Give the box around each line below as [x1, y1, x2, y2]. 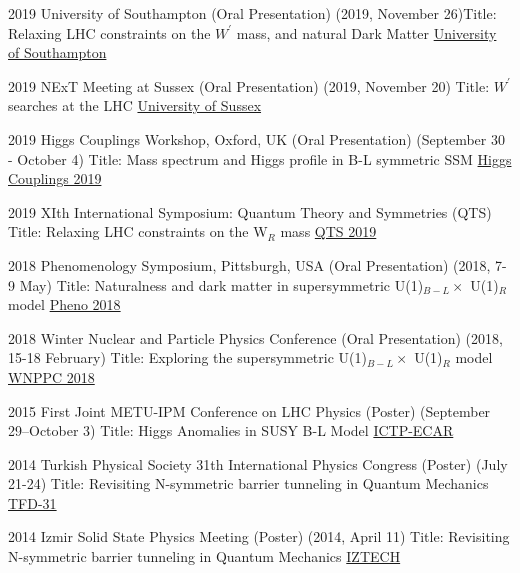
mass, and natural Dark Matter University [236, 22, 497, 43]
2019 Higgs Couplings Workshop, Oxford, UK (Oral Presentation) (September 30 [8, 128, 505, 149]
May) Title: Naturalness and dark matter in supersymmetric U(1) [19, 274, 424, 295]
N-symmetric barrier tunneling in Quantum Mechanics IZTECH [8, 546, 401, 567]
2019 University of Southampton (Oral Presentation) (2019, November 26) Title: [8, 3, 497, 23]
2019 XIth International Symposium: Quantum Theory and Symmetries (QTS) [8, 201, 492, 222]
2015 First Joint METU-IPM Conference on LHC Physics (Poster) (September [8, 400, 491, 421]
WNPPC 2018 [8, 366, 95, 387]
